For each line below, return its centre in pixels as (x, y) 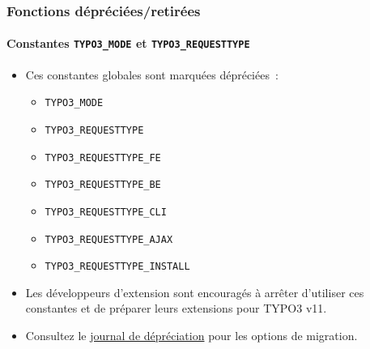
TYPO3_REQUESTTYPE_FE (103, 157)
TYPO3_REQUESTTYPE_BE (103, 185)
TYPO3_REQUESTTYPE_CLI (106, 212)
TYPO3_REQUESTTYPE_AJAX (109, 239)
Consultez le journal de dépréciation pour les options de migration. (191, 336)
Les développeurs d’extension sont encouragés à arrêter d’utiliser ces (195, 292)
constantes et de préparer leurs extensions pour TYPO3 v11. (176, 308)
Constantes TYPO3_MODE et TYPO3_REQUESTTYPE (128, 43)
